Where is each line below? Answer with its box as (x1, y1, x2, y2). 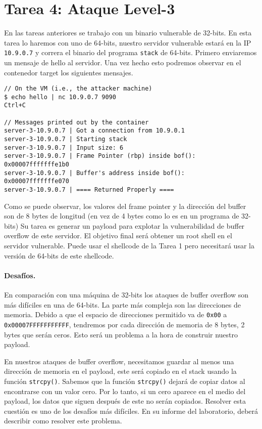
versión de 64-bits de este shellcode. (4, 250, 114, 261)
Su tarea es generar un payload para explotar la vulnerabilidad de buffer (20, 220, 245, 231)
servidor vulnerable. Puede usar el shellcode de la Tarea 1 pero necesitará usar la (4, 240, 254, 251)
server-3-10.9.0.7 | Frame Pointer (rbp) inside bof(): (4, 152, 196, 160)
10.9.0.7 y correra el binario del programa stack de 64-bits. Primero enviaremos (4, 47, 257, 58)
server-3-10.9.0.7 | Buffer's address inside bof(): (4, 169, 185, 177)
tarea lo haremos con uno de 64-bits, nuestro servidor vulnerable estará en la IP (4, 37, 251, 48)
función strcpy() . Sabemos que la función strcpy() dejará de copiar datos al (4, 375, 245, 386)
